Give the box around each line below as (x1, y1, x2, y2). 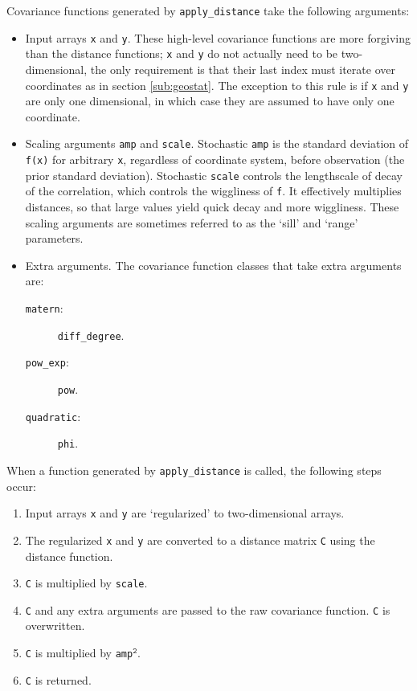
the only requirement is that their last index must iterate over (90, 60, 395, 77)
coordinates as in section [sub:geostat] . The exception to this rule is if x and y (25, 76, 409, 93)
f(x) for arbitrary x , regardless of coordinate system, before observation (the (25, 151, 405, 168)
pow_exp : (25, 354, 69, 370)
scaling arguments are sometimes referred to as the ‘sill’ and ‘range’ (25, 214, 358, 231)
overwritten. (25, 617, 85, 634)
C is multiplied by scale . (25, 574, 148, 591)
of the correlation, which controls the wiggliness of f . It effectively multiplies (25, 182, 402, 199)
